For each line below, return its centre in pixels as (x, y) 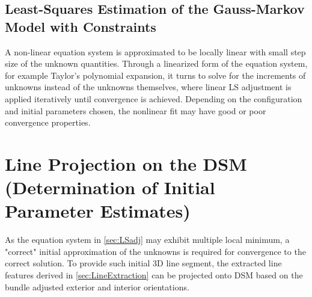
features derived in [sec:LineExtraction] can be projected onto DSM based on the (154, 275)
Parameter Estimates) (98, 211)
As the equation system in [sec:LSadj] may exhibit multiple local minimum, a (147, 240)
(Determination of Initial (110, 187)
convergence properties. (48, 122)
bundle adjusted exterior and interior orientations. (97, 286)
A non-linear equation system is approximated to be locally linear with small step (155, 51)
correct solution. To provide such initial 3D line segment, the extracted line (143, 263)
